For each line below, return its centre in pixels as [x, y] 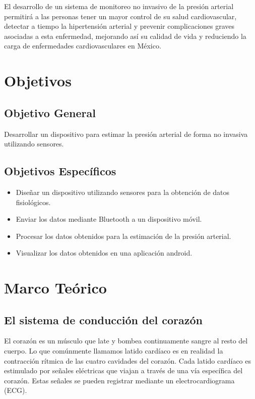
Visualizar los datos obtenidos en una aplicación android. [104, 253]
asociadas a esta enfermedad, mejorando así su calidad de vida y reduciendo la [125, 36]
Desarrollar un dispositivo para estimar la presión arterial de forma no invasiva [126, 134]
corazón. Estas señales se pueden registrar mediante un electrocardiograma [119, 380]
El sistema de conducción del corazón [103, 319]
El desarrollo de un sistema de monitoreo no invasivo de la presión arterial [119, 6]
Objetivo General [50, 112]
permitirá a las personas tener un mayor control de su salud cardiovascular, [120, 16]
